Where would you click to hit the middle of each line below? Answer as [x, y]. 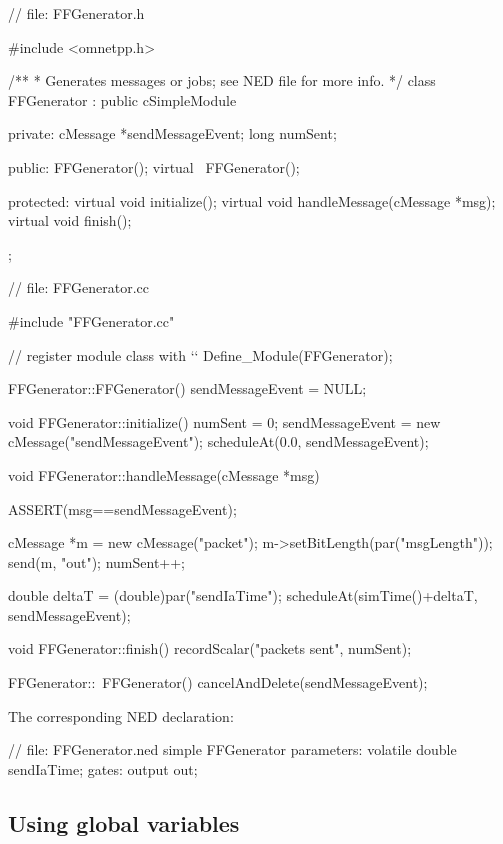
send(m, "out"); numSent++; [97, 561]
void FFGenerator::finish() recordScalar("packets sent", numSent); [210, 648]
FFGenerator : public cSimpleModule [122, 99]
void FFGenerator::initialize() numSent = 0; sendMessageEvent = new [224, 421]
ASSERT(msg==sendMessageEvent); [122, 508]
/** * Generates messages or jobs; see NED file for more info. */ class [222, 80]
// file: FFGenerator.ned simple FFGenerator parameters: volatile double [232, 749]
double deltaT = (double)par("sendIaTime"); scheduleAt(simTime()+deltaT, [243, 595]
